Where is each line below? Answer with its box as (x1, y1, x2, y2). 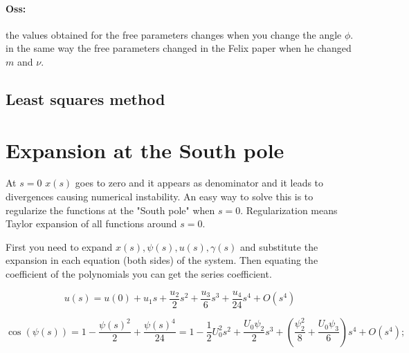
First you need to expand (6, 239, 113, 254)
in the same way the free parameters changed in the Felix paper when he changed (6, 41, 352, 55)
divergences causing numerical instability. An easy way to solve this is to (6, 189, 313, 204)
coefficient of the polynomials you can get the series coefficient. (6, 267, 272, 281)
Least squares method (6, 88, 165, 109)
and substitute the (239, 239, 318, 254)
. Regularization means (240, 202, 338, 217)
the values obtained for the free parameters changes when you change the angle (6, 27, 342, 41)
